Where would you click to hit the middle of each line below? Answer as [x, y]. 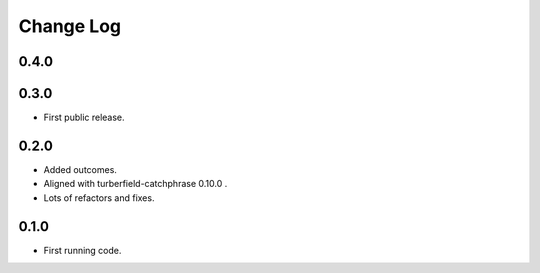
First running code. [82, 250]
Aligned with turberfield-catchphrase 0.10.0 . [135, 184]
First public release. [84, 117]
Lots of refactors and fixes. [99, 197]
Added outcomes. [80, 169]
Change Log [70, 26]
